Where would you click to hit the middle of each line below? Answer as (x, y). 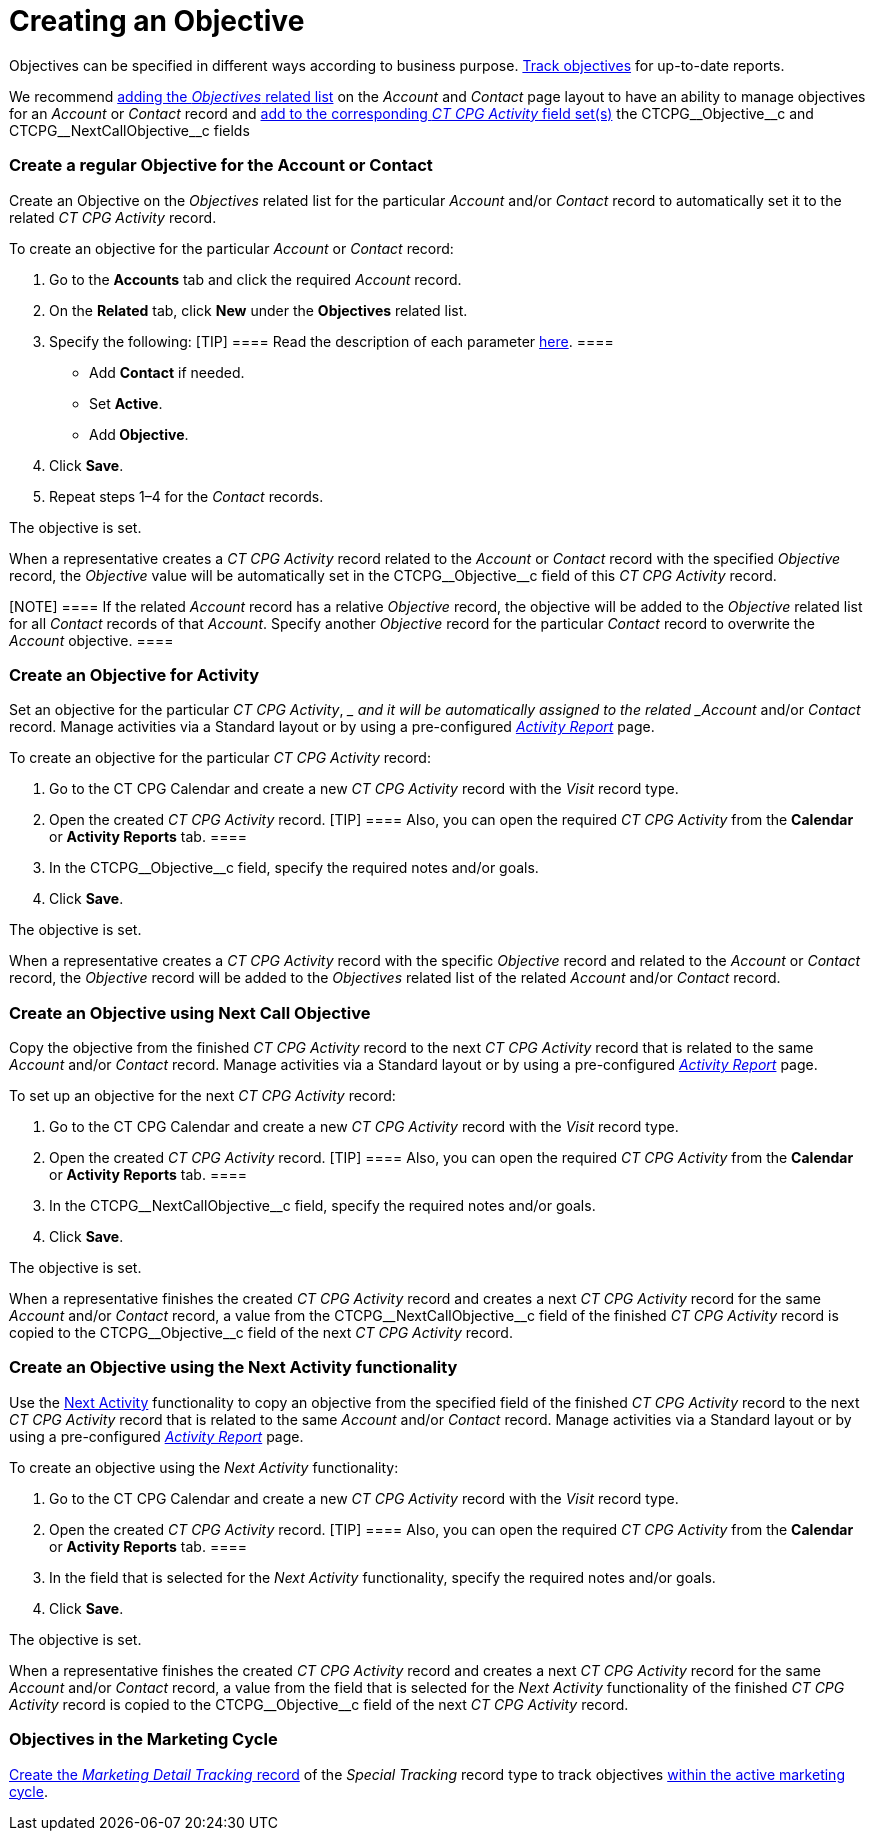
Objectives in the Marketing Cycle (143, 1739)
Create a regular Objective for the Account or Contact (221, 165)
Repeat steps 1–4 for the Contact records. (186, 496)
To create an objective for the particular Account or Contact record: (231, 248)
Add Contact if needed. (167, 372)
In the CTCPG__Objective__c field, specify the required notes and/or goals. (294, 868)
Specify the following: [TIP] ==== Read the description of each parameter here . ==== (331, 341)
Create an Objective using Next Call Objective (190, 1012)
